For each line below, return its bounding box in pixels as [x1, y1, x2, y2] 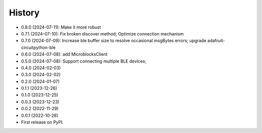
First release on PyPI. [21, 119, 64, 125]
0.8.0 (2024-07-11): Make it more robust [21, 24, 101, 30]
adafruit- [207, 38, 225, 44]
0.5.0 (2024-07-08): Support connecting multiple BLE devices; [21, 58, 147, 64]
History [9, 7, 40, 18]
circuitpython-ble [21, 44, 56, 50]
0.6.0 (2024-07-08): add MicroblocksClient [21, 51, 108, 57]
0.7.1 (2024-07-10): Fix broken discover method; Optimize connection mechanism [21, 31, 184, 36]
